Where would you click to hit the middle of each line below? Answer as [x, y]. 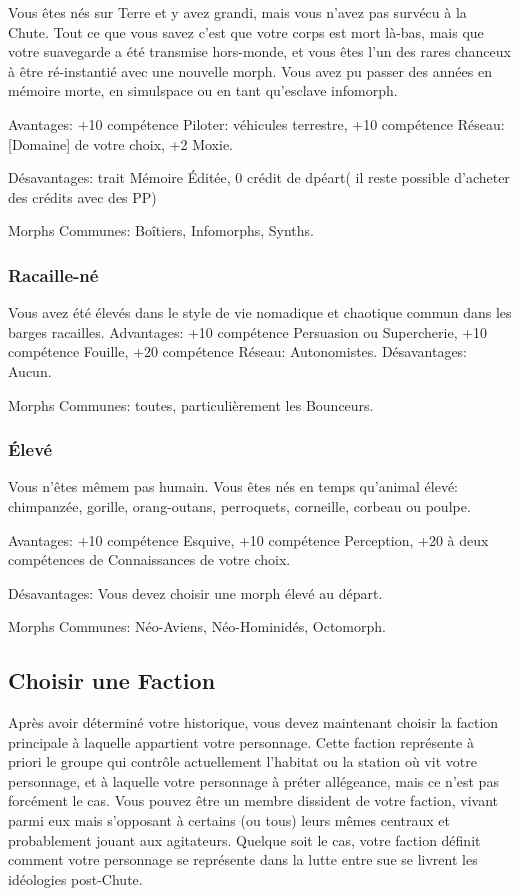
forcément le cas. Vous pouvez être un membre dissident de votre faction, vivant [253, 800]
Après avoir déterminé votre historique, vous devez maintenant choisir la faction [253, 722]
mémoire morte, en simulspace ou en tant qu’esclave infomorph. [203, 90]
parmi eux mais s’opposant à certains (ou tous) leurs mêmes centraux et [229, 820]
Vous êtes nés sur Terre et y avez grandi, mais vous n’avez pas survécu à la [237, 12]
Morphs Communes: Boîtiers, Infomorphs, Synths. [161, 230]
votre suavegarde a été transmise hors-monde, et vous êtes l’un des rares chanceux [259, 51]
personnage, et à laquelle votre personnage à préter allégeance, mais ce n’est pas [253, 780]
